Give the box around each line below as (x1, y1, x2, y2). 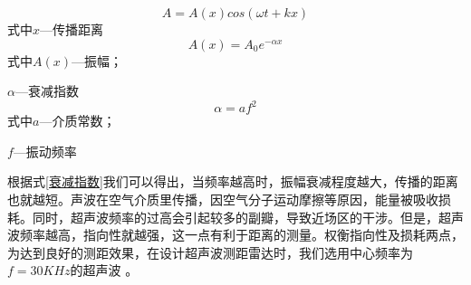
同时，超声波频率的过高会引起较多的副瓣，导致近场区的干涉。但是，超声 (32, 207, 464, 226)
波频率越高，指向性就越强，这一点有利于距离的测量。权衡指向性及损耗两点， (7, 225, 464, 244)
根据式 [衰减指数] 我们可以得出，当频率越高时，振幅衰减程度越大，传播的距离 (7, 172, 458, 191)
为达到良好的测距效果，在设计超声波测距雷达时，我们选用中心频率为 (7, 242, 413, 261)
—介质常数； (39, 111, 116, 130)
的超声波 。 (70, 261, 139, 280)
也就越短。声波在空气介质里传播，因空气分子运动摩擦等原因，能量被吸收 (7, 190, 438, 209)
